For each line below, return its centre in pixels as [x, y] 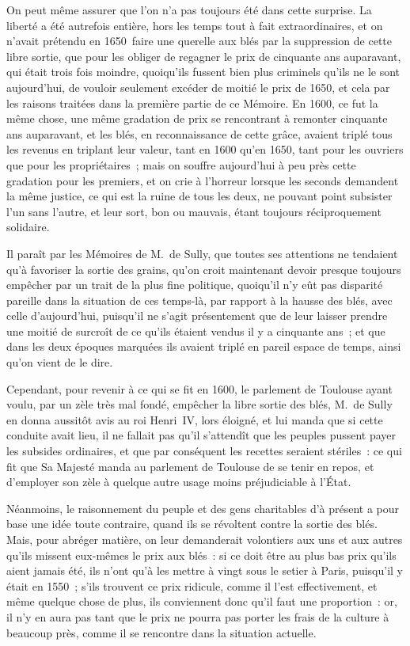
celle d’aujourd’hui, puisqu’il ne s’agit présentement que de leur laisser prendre [197, 315]
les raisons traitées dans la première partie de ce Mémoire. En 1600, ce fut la [192, 103]
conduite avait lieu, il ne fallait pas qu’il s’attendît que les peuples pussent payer [201, 435]
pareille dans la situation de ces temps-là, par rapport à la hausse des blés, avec [199, 300]
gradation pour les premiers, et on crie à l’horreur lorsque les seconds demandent [203, 180]
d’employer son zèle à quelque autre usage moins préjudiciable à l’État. [179, 482]
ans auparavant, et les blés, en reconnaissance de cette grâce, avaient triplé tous [199, 133]
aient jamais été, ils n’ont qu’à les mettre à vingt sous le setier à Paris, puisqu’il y [205, 570]
